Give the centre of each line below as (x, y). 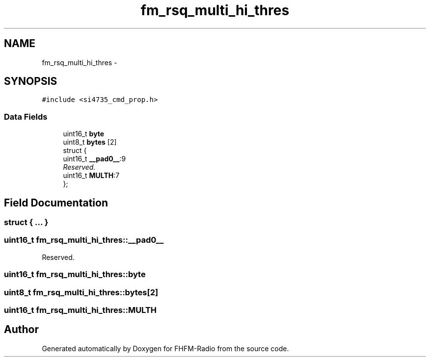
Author (21, 330)
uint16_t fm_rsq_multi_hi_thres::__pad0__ (84, 240)
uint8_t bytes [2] (90, 142)
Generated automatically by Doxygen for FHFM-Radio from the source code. (165, 348)
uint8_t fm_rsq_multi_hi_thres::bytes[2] (81, 292)
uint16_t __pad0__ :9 (94, 159)
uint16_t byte (84, 134)
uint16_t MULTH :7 (91, 176)
